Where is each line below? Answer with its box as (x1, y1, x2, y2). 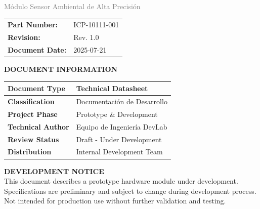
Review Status (8, 134, 59, 144)
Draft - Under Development (76, 134, 162, 144)
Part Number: (8, 19, 58, 30)
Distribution (8, 146, 52, 157)
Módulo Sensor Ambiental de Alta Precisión (4, 1, 141, 11)
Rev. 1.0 (73, 32, 99, 43)
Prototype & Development (76, 108, 158, 119)
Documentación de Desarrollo (76, 96, 167, 107)
